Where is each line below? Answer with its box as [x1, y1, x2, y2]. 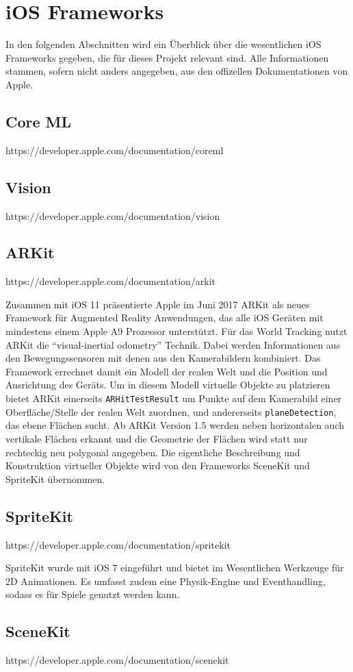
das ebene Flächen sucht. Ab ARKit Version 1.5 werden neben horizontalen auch [5, 418, 345, 432]
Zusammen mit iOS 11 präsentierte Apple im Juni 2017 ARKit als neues [5, 297, 310, 311]
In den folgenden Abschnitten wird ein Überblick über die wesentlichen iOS [5, 37, 322, 51]
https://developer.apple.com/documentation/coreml [5, 142, 224, 157]
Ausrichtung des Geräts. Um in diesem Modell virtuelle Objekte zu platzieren [5, 377, 330, 392]
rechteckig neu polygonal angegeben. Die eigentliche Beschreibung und [5, 445, 300, 459]
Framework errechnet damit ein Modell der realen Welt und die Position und [5, 364, 328, 378]
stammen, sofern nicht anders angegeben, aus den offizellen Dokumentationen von [5, 64, 348, 78]
